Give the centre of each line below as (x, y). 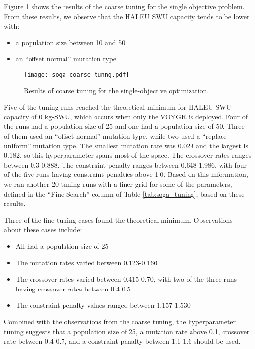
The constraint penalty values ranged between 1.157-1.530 (103, 305)
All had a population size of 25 (62, 246)
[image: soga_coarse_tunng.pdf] (77, 74)
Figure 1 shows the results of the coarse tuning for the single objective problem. (124, 6)
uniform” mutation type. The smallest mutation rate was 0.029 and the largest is (126, 145)
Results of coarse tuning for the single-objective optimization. (116, 90)
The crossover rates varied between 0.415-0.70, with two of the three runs (126, 279)
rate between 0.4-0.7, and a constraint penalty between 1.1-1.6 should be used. (122, 341)
